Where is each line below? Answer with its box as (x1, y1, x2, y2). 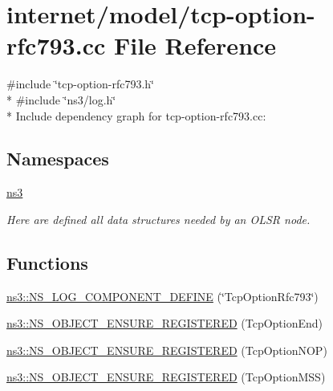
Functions (6, 250, 88, 275)
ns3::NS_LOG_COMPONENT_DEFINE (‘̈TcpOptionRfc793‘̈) (6, 287, 319, 304)
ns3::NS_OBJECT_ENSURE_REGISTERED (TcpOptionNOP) (6, 341, 327, 358)
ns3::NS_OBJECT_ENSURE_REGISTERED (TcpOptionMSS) (6, 369, 326, 385)
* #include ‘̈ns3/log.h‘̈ (6, 91, 116, 108)
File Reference (113, 29, 277, 62)
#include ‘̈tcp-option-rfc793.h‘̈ (6, 75, 155, 92)
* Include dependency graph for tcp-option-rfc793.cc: (6, 107, 266, 124)
